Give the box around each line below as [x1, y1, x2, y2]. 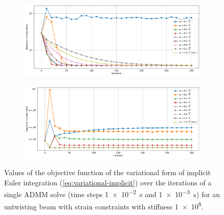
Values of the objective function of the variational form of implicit [4, 167, 211, 178]
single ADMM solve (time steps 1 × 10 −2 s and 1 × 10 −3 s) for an [4, 187, 220, 200]
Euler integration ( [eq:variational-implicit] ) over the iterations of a [4, 177, 212, 187]
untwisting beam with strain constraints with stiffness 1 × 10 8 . [4, 199, 204, 211]
